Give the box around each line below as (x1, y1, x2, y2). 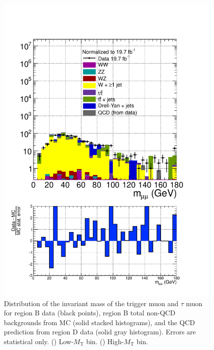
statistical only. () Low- (4, 336, 74, 346)
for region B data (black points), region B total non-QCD (4, 308, 176, 318)
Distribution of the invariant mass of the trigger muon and (4, 298, 178, 308)
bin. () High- (86, 336, 124, 346)
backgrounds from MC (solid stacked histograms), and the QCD (4, 317, 195, 327)
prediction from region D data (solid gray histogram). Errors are (4, 327, 196, 337)
